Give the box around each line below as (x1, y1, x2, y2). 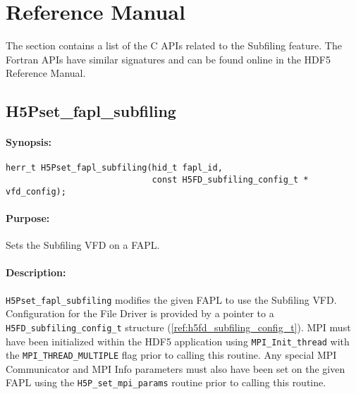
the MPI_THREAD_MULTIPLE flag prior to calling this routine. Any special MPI (6, 347, 337, 362)
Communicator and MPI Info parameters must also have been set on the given (6, 361, 345, 376)
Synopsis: (6, 135, 52, 149)
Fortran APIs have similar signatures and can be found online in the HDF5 (6, 51, 331, 66)
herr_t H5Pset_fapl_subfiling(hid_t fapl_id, (6, 163, 223, 173)
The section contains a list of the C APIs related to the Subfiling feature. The (6, 38, 342, 53)
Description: (6, 265, 66, 280)
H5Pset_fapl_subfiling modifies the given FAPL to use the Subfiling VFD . (6, 292, 337, 307)
